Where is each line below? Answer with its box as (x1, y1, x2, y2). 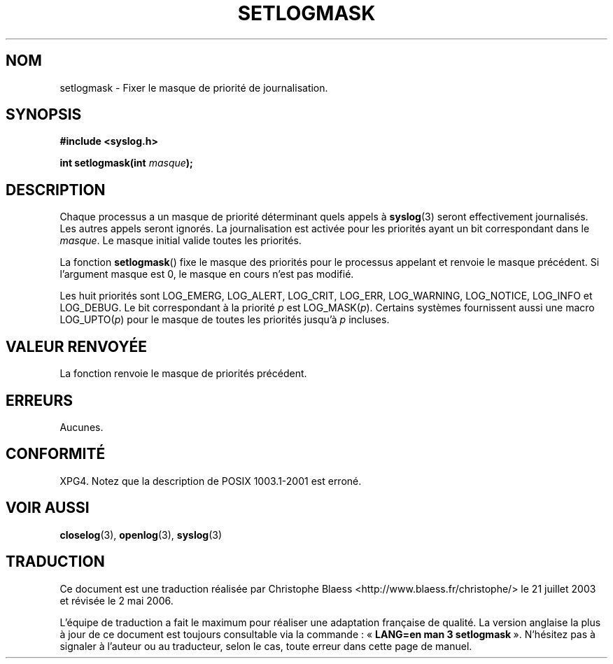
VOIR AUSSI (6, 499, 90, 517)
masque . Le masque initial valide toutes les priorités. (59, 234, 302, 247)
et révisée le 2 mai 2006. (59, 594, 174, 607)
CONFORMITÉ (6, 445, 106, 463)
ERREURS (6, 391, 73, 409)
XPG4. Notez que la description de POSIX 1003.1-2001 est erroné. (59, 474, 362, 487)
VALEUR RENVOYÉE (6, 337, 147, 355)
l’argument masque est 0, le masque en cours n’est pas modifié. (59, 268, 354, 281)
